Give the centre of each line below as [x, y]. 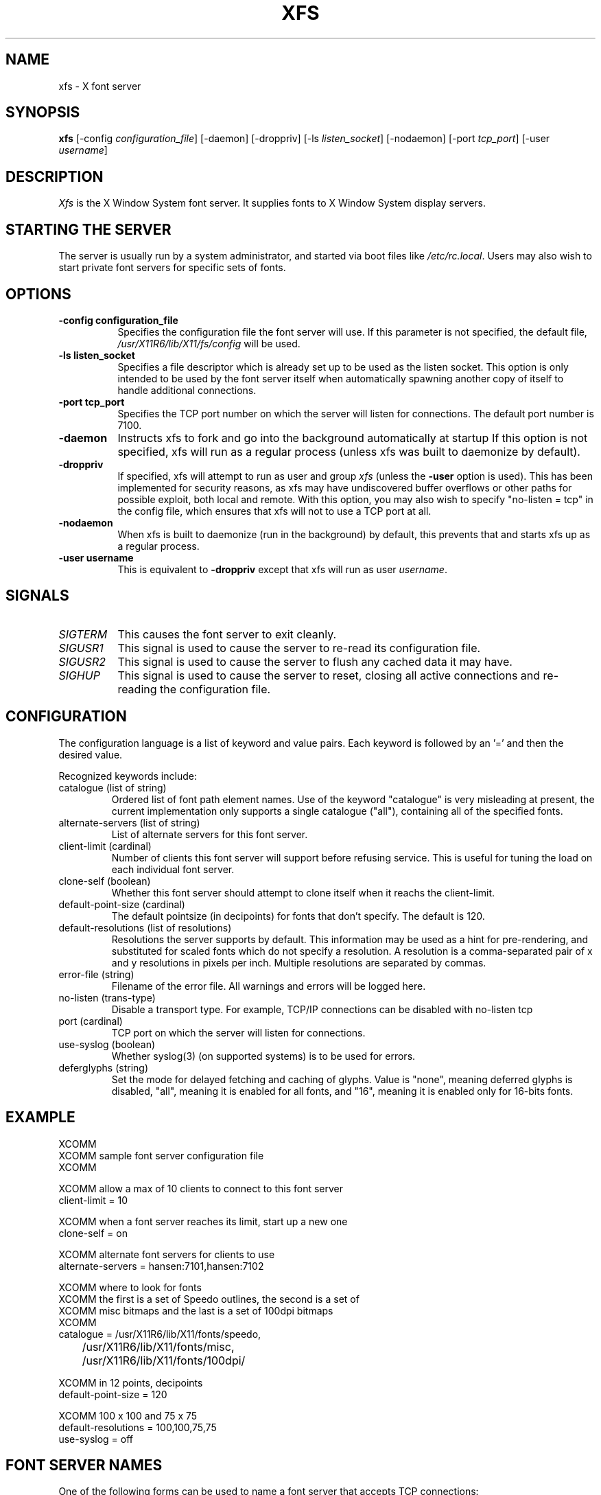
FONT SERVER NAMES [84, 1465]
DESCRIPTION [55, 176]
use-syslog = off [96, 1439]
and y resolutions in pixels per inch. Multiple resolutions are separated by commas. [299, 962]
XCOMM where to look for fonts [130, 1287]
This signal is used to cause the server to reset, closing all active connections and [329, 675]
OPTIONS [38, 294]
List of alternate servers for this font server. [210, 834]
